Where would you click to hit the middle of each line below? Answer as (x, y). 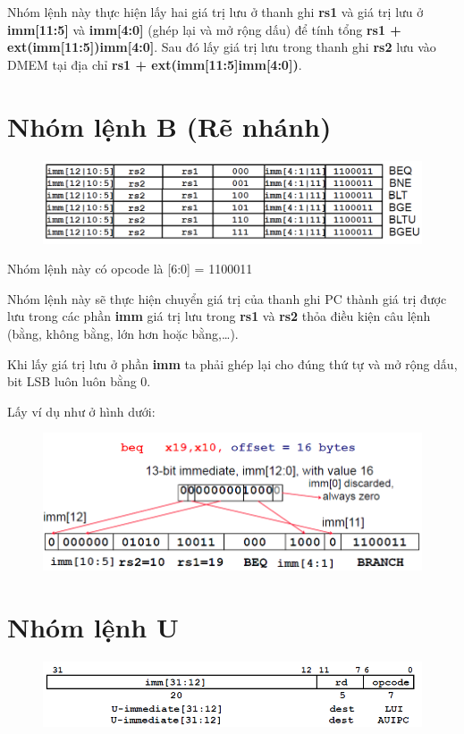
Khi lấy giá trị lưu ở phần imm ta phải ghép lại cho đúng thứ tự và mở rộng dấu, (232, 363)
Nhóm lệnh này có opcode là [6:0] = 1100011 (130, 269)
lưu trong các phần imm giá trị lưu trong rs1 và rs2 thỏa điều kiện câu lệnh (219, 316)
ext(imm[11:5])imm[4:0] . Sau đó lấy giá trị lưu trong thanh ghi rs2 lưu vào (222, 47)
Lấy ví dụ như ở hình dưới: (81, 411)
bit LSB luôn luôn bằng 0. (79, 381)
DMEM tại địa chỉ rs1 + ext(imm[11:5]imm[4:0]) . (155, 64)
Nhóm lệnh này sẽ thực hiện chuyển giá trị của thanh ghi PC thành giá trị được (227, 298)
